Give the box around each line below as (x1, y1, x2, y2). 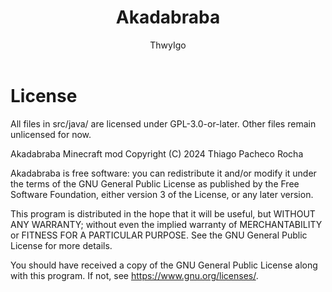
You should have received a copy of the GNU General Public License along (10, 259, 318, 271)
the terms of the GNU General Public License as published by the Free (10, 177, 300, 190)
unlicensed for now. (10, 128, 92, 140)
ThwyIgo (149, 39, 187, 51)
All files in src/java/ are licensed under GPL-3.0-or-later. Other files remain (10, 117, 317, 130)
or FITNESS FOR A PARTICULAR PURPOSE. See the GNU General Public (10, 229, 308, 241)
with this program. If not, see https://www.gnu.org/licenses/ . (10, 269, 259, 281)
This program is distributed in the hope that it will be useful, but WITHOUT (10, 207, 316, 220)
